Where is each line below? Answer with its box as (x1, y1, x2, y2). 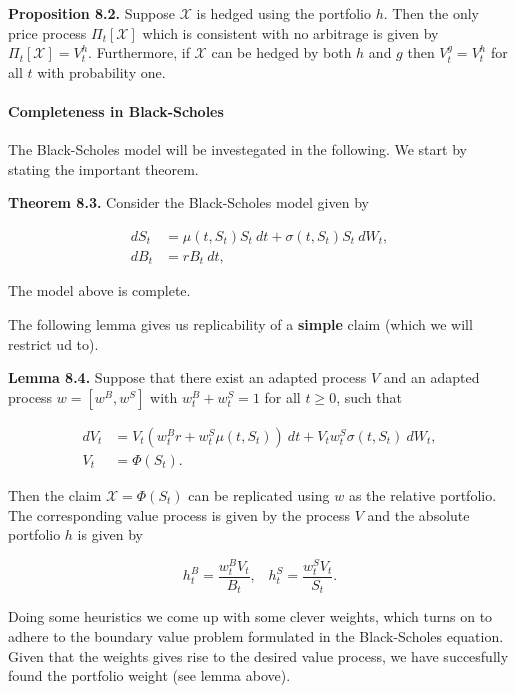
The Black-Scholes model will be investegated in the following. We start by (8, 139, 467, 160)
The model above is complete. (8, 280, 191, 301)
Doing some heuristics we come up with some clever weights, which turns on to (8, 606, 493, 627)
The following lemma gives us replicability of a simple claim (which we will (8, 314, 473, 335)
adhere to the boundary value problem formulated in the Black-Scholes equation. (8, 626, 504, 646)
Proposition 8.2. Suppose (8, 3, 175, 23)
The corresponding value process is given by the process (8, 504, 351, 525)
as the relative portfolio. (348, 484, 497, 505)
